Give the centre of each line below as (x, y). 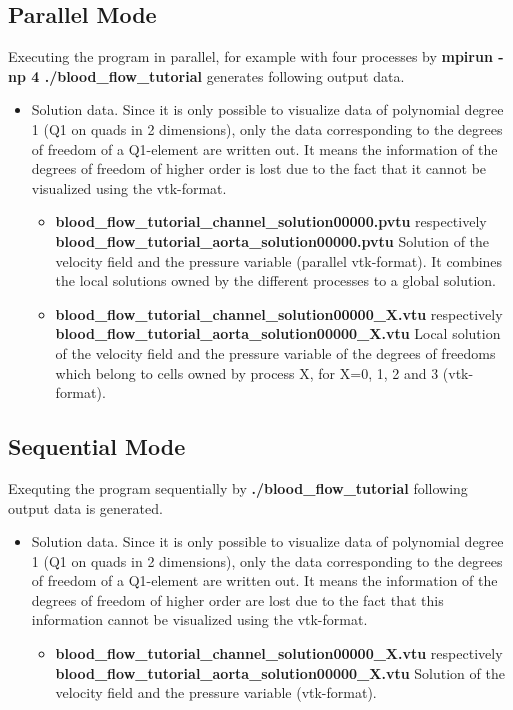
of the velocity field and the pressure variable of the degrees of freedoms (275, 352)
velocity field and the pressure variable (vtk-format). (216, 692)
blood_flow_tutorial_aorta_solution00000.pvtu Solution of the (272, 240)
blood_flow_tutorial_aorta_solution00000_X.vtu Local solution (278, 333)
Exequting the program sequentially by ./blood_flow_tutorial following (238, 487)
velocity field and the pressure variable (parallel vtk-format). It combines (279, 260)
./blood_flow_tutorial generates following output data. (224, 75)
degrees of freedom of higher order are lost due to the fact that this (237, 599)
